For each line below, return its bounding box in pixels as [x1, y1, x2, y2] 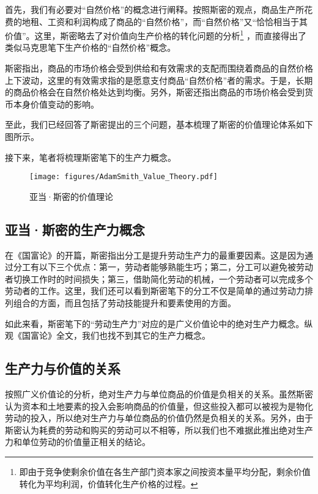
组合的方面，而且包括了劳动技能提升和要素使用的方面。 [13, 297, 236, 309]
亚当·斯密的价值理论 [29, 190, 113, 202]
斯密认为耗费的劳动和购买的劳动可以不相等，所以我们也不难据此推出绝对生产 [5, 423, 313, 436]
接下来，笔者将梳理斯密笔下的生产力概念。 [5, 150, 176, 163]
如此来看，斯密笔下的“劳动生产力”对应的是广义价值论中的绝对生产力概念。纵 [5, 317, 313, 330]
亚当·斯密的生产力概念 [5, 219, 145, 238]
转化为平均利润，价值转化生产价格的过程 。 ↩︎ [19, 477, 198, 490]
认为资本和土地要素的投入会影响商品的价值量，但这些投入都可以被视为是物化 [5, 399, 313, 412]
